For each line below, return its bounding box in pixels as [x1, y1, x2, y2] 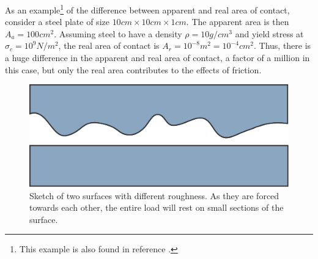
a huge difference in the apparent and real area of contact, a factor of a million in [5, 51, 310, 64]
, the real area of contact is [58, 39, 160, 52]
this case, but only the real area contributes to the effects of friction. [5, 63, 262, 76]
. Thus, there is [253, 39, 311, 52]
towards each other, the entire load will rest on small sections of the [29, 201, 284, 214]
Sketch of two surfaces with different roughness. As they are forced [29, 189, 279, 202]
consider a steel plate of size [5, 15, 109, 28]
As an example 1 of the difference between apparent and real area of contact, [5, 2, 290, 16]
